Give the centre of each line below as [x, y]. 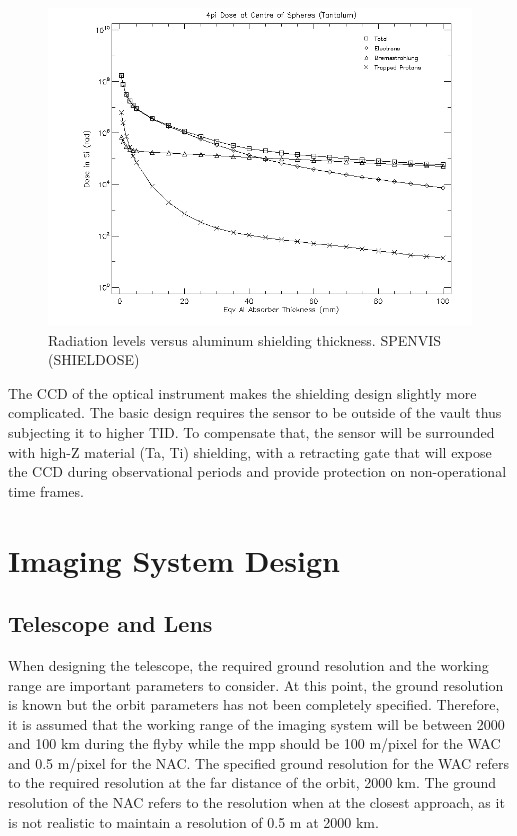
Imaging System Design [174, 559]
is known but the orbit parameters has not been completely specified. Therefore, [254, 704]
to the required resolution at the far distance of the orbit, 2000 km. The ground [252, 782]
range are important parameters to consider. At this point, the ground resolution [256, 684]
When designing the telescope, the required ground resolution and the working [248, 664]
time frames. [46, 490]
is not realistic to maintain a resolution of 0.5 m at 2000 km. [193, 821]
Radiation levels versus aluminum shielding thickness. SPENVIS [245, 339]
